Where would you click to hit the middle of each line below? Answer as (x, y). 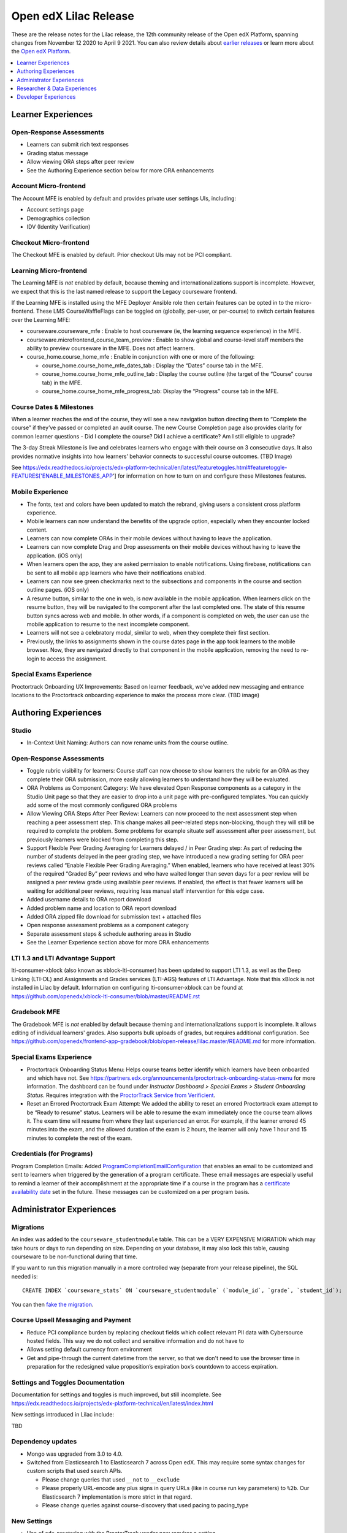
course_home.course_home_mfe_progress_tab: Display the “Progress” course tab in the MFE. (160, 391)
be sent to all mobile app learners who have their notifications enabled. (116, 573)
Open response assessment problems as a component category (108, 925)
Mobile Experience (40, 492)
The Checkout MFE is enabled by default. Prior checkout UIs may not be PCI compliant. (122, 255)
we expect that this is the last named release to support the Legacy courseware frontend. (124, 291)
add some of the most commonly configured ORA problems (102, 805)
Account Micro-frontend (48, 186)
